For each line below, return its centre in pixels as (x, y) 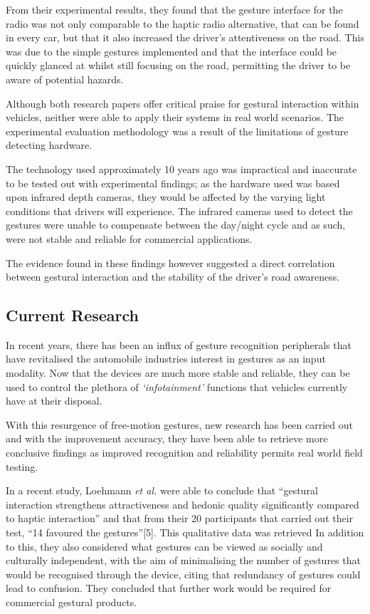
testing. (22, 466)
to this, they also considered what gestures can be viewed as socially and (164, 546)
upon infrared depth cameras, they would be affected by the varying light (166, 197)
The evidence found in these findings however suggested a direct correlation (170, 262)
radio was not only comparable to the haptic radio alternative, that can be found (183, 23)
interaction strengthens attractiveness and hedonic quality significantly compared (183, 504)
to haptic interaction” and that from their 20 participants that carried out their (180, 518)
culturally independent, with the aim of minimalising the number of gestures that (183, 560)
